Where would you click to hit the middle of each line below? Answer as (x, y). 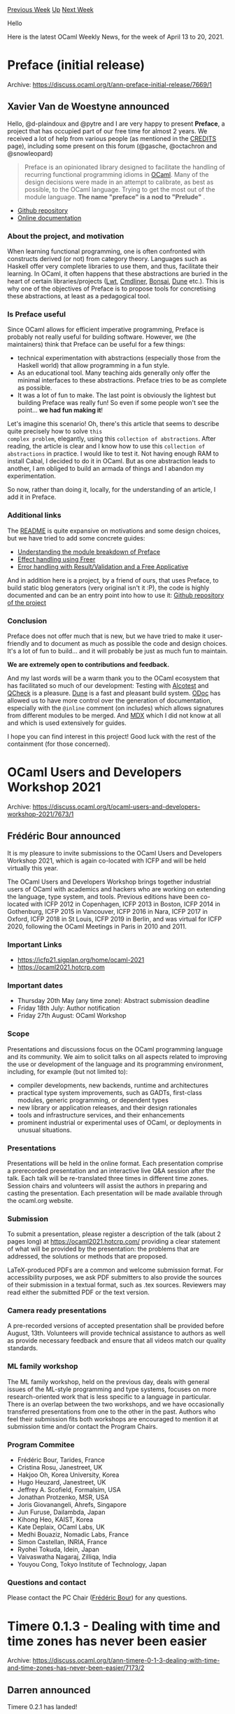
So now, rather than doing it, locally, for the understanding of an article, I (112, 490)
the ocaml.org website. (40, 1200)
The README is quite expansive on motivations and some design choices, (114, 531)
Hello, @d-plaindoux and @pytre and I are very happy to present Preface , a (116, 124)
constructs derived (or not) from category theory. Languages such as (107, 259)
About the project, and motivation (66, 236)
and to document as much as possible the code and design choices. (129, 643)
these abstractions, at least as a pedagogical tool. (79, 296)
